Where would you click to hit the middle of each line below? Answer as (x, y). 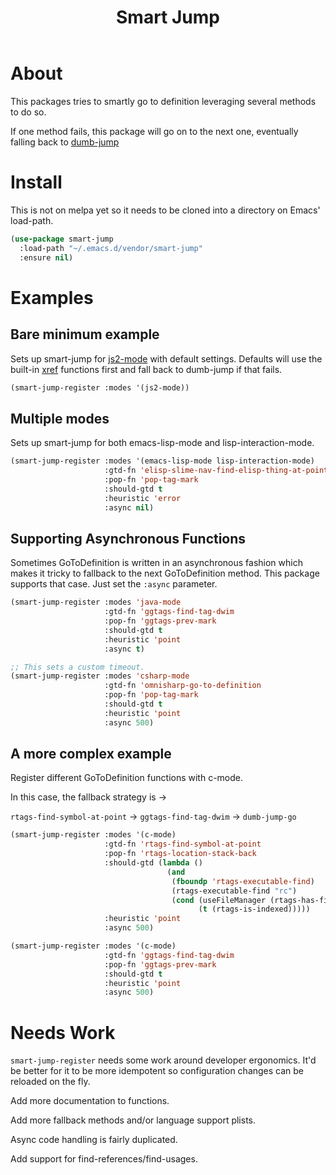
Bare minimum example (85, 334)
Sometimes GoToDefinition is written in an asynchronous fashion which (156, 563)
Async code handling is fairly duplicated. (94, 1140)
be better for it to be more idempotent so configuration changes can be (157, 1071)
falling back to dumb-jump (65, 142)
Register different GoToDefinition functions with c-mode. (127, 778)
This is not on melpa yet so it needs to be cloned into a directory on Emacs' (165, 210)
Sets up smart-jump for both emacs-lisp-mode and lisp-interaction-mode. (162, 443)
